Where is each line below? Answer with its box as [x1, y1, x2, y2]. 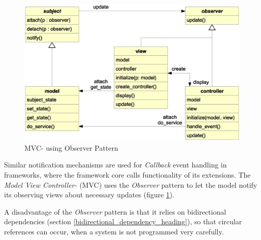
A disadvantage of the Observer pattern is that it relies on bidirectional [4, 206, 226, 217]
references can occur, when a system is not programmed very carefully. [4, 226, 224, 236]
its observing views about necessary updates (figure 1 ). [4, 189, 175, 200]
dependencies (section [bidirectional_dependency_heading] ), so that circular [4, 216, 242, 227]
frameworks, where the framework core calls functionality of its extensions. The [4, 169, 251, 180]
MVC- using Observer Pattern [24, 142, 118, 153]
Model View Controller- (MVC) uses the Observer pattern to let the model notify [4, 179, 257, 190]
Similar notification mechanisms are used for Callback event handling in [4, 159, 227, 170]
